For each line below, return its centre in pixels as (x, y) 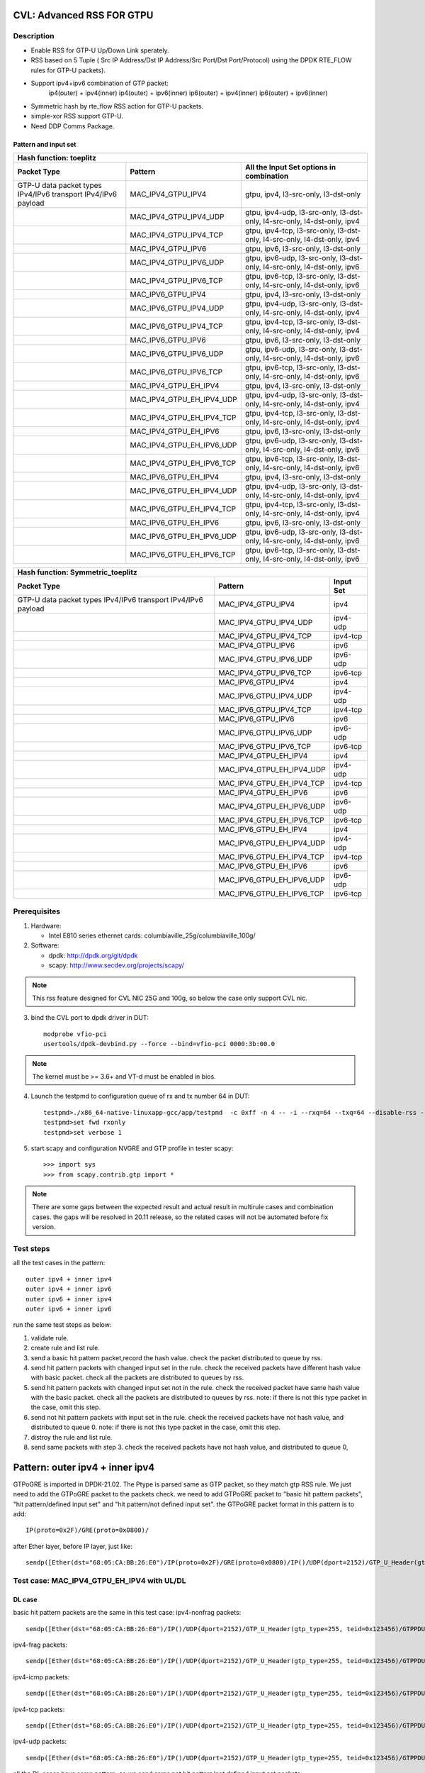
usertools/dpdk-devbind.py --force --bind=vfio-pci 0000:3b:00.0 (159, 1044)
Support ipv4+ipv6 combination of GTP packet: (100, 83)
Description (34, 36)
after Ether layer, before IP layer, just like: (73, 1546)
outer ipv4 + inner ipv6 (69, 1289)
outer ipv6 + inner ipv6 (69, 1309)
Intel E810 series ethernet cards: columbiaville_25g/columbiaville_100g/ (152, 935)
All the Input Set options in (291, 167)
